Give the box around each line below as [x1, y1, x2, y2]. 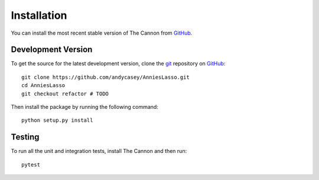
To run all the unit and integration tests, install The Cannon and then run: [11, 148, 187, 155]
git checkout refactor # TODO [21, 90, 109, 97]
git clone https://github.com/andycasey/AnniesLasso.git [21, 74, 190, 81]
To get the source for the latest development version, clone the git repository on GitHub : [11, 60, 226, 67]
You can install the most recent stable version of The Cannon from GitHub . [11, 29, 193, 36]
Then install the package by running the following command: [11, 104, 159, 111]
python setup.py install [21, 117, 93, 124]
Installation [11, 9, 67, 22]
